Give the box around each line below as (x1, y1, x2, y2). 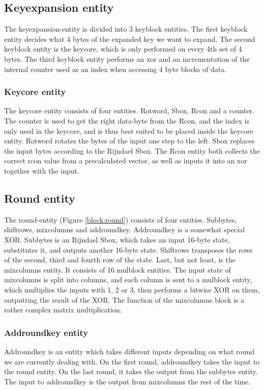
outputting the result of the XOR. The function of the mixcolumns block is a (4, 294, 245, 305)
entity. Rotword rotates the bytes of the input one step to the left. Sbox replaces (4, 135, 255, 146)
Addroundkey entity (4, 326, 89, 338)
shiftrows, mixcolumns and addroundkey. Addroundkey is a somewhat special (4, 224, 245, 235)
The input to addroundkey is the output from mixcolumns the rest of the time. (4, 376, 251, 386)
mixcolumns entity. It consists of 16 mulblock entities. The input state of (4, 264, 231, 275)
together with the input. (4, 165, 79, 176)
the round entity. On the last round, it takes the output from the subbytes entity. (4, 366, 258, 377)
